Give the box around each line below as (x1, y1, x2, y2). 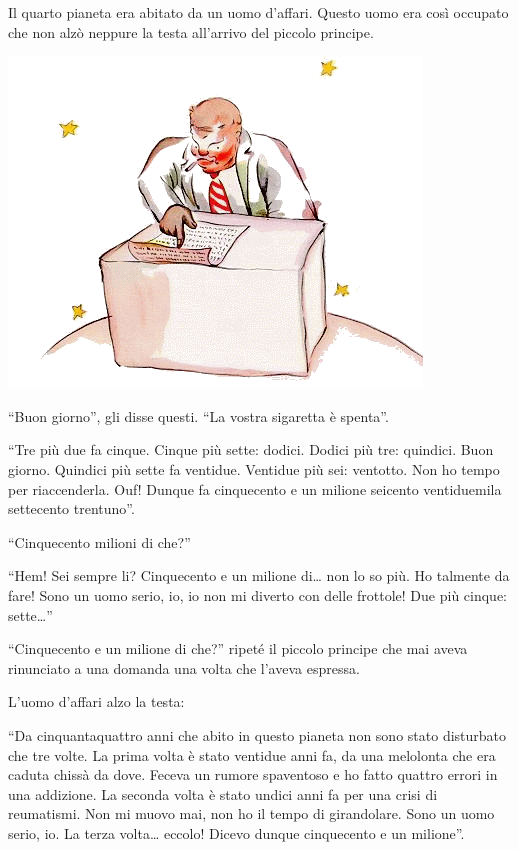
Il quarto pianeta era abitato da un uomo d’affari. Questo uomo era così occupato (8, 2, 509, 22)
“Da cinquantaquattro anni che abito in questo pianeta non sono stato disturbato (8, 724, 507, 745)
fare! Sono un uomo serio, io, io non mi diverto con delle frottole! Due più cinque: (8, 584, 508, 605)
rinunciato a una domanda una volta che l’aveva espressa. (8, 657, 360, 678)
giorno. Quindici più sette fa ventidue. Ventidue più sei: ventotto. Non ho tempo (8, 458, 500, 479)
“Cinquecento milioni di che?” (8, 531, 191, 552)
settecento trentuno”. (8, 498, 135, 519)
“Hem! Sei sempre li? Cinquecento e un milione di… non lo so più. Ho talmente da (8, 565, 510, 586)
